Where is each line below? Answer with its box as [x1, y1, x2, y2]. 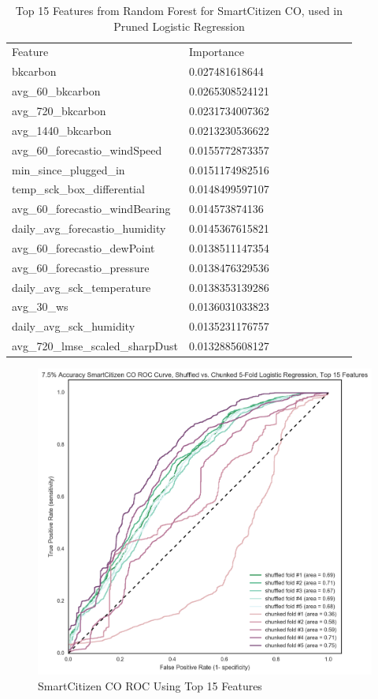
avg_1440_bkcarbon [12, 121, 112, 138]
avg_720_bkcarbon [12, 102, 106, 118]
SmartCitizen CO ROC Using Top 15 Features [38, 677, 262, 693]
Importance [188, 43, 244, 60]
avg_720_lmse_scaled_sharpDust [12, 338, 178, 354]
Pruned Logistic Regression [113, 17, 245, 34]
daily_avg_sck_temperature [12, 278, 151, 295]
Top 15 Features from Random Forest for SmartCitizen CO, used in [15, 2, 343, 18]
